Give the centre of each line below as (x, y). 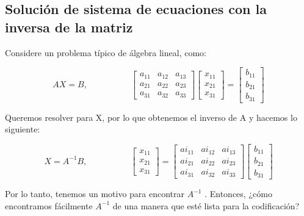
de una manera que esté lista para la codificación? (206, 205)
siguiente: (23, 129)
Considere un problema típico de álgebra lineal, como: (106, 52)
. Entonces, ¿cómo (238, 194)
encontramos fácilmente (49, 205)
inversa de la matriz (69, 27)
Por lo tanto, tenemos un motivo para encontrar (95, 194)
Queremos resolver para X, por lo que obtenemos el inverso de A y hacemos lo (151, 117)
